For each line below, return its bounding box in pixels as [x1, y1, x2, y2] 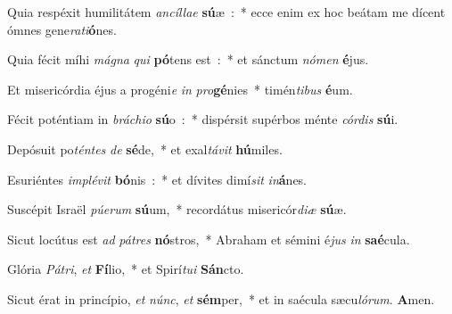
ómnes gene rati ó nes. [7, 20, 117, 38]
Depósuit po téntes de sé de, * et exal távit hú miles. [7, 139, 283, 158]
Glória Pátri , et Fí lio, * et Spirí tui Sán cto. [7, 260, 244, 278]
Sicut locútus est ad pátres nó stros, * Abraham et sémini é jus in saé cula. [7, 229, 410, 248]
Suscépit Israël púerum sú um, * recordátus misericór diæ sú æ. [7, 200, 347, 219]
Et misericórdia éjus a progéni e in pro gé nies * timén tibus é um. [7, 79, 353, 98]
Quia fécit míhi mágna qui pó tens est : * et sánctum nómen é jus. [7, 50, 369, 69]
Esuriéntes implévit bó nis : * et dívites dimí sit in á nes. [7, 169, 308, 188]
